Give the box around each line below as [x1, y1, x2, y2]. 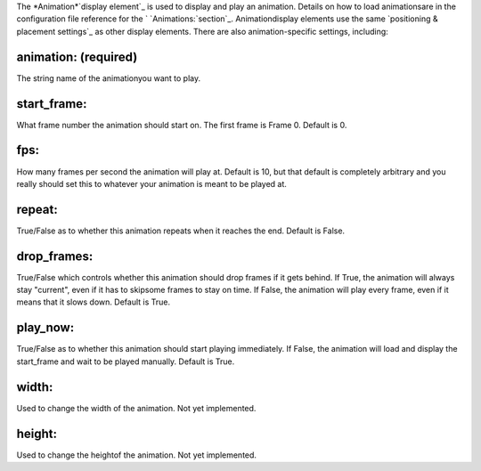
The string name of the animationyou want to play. [16, 72, 201, 84]
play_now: [16, 321, 75, 336]
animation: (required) [16, 49, 138, 64]
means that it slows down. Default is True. [16, 296, 171, 307]
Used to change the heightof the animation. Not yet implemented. [16, 450, 257, 460]
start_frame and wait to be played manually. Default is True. [16, 356, 235, 367]
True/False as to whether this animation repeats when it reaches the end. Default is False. [16, 225, 346, 236]
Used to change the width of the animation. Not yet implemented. [16, 402, 257, 413]
